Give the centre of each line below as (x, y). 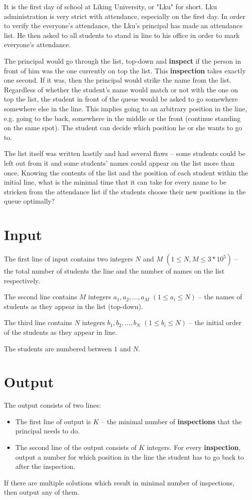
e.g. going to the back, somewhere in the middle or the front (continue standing (122, 118)
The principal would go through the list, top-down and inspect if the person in (123, 60)
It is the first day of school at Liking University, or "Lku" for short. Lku (110, 6)
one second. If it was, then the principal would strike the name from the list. (118, 80)
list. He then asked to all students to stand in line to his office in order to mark (122, 35)
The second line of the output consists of (76, 447)
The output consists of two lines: (52, 405)
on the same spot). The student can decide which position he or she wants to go (123, 128)
